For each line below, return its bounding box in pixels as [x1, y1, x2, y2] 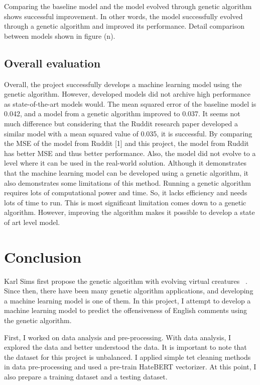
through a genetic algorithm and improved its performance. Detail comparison [4, 21, 244, 31]
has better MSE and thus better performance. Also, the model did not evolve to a [4, 147, 256, 158]
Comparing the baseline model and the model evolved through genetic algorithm [4, 1, 252, 11]
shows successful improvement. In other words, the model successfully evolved [4, 11, 243, 21]
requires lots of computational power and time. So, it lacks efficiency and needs [4, 187, 247, 198]
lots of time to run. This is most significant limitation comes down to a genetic [4, 197, 246, 207]
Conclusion [4, 246, 82, 267]
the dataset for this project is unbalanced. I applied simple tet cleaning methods [4, 351, 251, 362]
